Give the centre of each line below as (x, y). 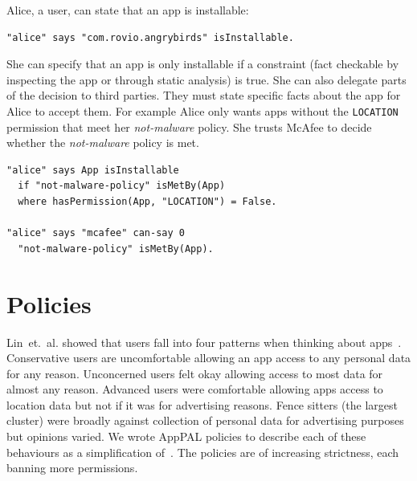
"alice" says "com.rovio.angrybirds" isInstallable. (150, 37)
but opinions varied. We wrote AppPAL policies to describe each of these (186, 436)
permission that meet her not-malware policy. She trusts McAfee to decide (189, 126)
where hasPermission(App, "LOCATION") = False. (147, 202)
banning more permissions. (72, 468)
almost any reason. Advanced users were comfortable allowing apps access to (195, 389)
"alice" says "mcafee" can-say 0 (96, 233)
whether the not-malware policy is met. (103, 143)
